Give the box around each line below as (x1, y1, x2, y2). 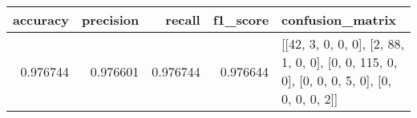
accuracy (13, 10, 69, 29)
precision (81, 10, 140, 29)
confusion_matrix (281, 10, 397, 29)
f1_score (213, 10, 269, 29)
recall (165, 10, 200, 29)
